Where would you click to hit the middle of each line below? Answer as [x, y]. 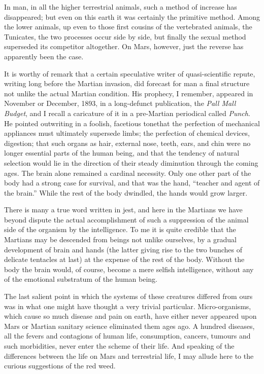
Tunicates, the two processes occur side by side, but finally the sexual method [125, 36]
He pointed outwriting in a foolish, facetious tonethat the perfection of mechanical [132, 123]
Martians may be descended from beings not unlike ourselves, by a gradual [120, 239]
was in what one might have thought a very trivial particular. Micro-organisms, [128, 306]
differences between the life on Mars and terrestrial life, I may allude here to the [129, 356]
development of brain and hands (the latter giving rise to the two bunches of [123, 249]
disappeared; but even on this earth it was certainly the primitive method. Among [132, 16]
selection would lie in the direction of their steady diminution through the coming [131, 162]
